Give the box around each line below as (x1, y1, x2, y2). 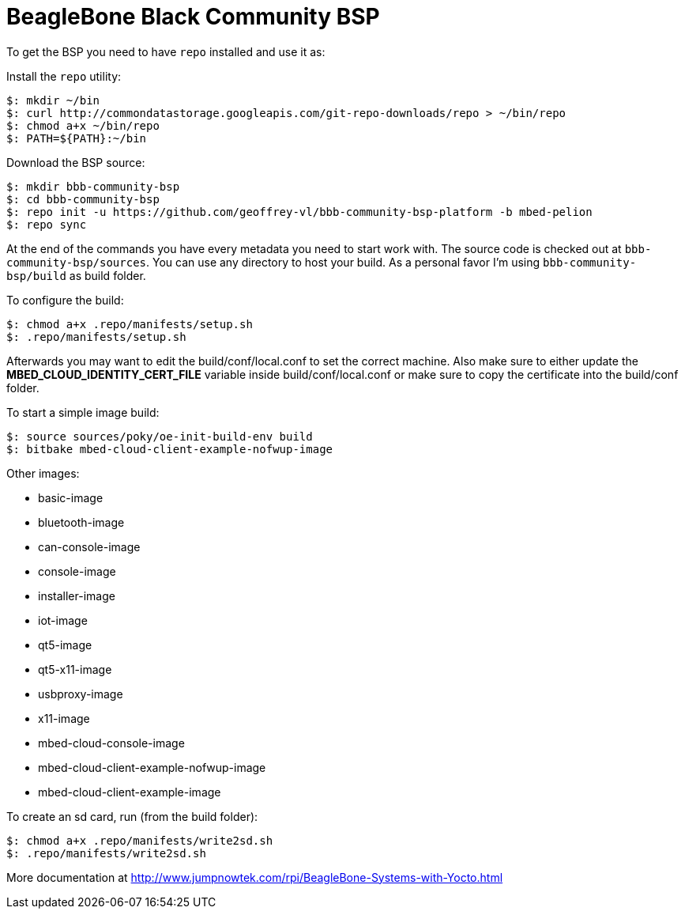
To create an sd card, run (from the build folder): (6, 809, 258, 823)
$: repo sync (6, 217, 87, 231)
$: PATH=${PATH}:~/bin (6, 131, 147, 145)
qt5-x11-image (38, 662, 112, 676)
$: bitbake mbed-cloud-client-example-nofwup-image (6, 442, 333, 456)
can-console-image (38, 539, 141, 554)
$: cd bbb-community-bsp (6, 192, 160, 206)
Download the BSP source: (6, 155, 145, 169)
